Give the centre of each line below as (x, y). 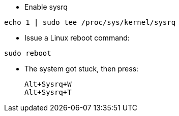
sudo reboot (28, 53)
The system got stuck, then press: (82, 69)
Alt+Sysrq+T (48, 92)
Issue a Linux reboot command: (77, 38)
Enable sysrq (46, 7)
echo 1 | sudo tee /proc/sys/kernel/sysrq (90, 22)
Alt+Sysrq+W (48, 84)
